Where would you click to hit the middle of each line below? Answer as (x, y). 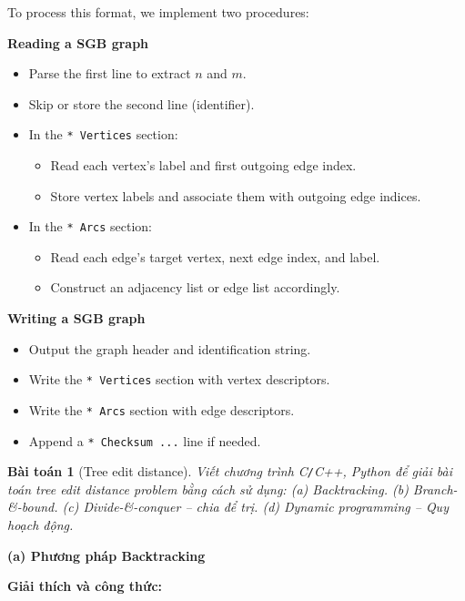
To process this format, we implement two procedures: (158, 12)
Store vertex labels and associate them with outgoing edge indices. (236, 195)
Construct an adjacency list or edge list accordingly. (195, 287)
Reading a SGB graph (78, 42)
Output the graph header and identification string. (170, 348)
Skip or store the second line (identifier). (142, 103)
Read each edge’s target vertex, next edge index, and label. (215, 256)
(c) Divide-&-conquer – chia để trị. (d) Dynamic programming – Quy (255, 507)
